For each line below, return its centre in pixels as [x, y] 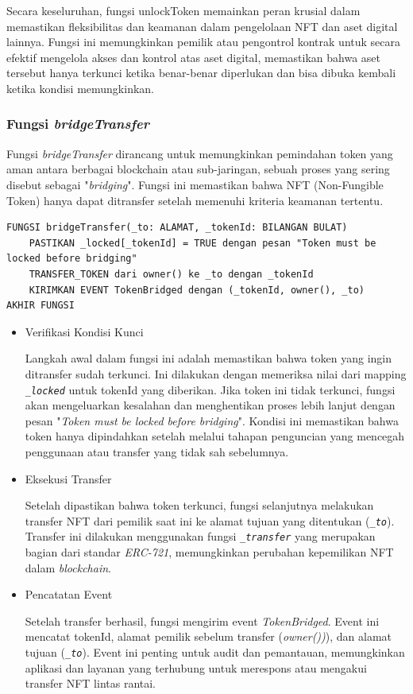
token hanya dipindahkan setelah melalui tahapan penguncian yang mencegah [215, 436]
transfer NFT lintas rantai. [91, 683]
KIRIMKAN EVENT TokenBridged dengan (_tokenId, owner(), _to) [197, 290]
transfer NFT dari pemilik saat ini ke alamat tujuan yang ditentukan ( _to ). [210, 520]
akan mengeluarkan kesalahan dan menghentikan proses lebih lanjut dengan [210, 405]
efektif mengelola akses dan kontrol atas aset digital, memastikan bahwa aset [194, 57]
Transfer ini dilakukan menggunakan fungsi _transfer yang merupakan [200, 536]
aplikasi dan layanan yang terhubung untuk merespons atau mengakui [196, 667]
